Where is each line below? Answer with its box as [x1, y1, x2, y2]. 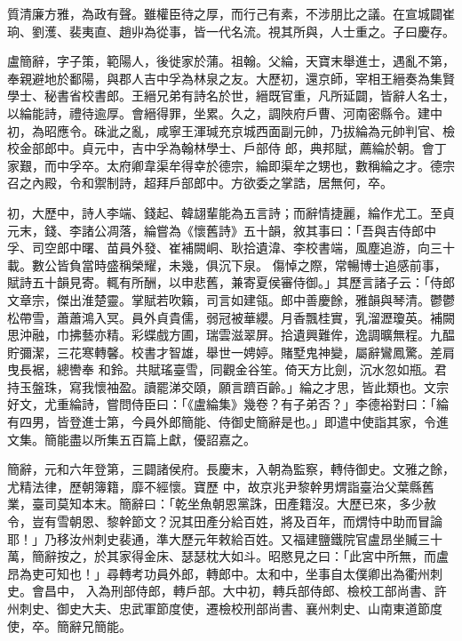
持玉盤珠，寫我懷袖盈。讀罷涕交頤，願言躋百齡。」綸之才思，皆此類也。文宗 [7, 377, 449, 396]
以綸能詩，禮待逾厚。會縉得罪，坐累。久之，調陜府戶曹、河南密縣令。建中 [7, 103, 442, 122]
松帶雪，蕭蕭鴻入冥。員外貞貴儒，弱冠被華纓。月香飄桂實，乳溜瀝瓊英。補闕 [7, 308, 455, 326]
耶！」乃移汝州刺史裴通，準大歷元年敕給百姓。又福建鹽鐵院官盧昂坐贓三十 [7, 529, 442, 548]
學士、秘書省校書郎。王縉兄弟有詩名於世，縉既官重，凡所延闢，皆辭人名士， [7, 86, 455, 105]
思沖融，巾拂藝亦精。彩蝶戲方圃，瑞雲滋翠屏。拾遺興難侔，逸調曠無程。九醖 [7, 325, 455, 344]
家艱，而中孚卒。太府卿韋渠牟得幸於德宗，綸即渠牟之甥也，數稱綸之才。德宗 [7, 156, 455, 174]
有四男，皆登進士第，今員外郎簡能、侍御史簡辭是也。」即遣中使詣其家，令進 [7, 413, 449, 431]
